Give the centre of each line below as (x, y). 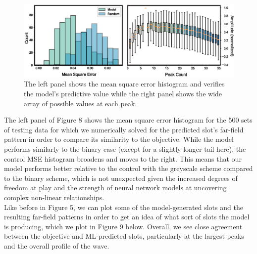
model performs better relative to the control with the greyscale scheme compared (128, 168)
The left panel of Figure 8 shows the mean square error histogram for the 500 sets (128, 120)
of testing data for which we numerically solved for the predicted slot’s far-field (124, 129)
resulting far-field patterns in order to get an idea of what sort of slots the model (127, 217)
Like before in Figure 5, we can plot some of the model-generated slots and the (124, 207)
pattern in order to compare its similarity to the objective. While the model (119, 139)
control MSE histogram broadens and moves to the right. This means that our (123, 158)
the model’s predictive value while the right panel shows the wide (123, 93)
